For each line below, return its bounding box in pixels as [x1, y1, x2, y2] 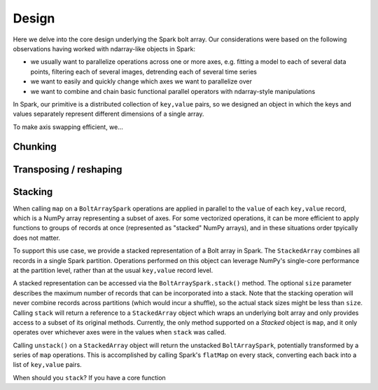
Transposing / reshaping [13, 163, 122, 175]
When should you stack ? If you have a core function [13, 373, 166, 382]
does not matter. [13, 234, 61, 242]
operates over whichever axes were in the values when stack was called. [13, 328, 227, 337]
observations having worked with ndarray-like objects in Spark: [13, 44, 196, 53]
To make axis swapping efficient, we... [13, 123, 124, 131]
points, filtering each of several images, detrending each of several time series [30, 67, 257, 76]
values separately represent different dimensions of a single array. [13, 109, 204, 119]
